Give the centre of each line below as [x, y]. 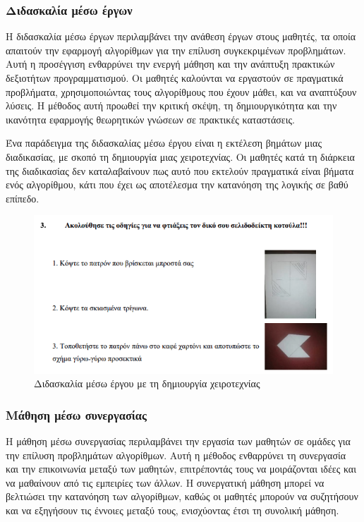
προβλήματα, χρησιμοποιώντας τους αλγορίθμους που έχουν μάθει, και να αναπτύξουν [181, 91]
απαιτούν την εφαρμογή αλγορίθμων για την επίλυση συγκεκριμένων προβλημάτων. [176, 50]
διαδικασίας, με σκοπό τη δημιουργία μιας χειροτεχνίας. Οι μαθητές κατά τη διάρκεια [180, 156]
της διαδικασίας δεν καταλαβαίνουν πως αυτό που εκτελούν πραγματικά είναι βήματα [180, 170]
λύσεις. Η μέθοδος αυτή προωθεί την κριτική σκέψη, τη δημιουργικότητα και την [171, 105]
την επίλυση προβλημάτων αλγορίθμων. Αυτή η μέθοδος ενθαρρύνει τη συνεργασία [176, 455]
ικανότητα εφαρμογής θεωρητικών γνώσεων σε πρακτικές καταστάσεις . [150, 119]
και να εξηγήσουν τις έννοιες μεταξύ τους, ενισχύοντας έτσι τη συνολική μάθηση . [172, 510]
